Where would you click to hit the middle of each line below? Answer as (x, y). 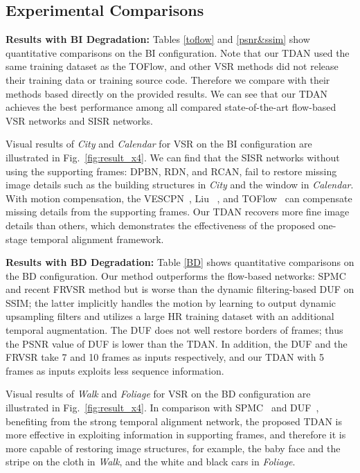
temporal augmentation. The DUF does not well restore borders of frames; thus (174, 330)
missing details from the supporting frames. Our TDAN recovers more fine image (178, 212)
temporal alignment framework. (97, 239)
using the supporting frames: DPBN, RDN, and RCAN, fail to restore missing (171, 171)
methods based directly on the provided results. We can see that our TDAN (167, 93)
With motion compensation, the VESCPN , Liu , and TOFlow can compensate (179, 198)
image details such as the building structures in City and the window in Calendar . (180, 185)
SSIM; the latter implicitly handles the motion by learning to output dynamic (171, 302)
